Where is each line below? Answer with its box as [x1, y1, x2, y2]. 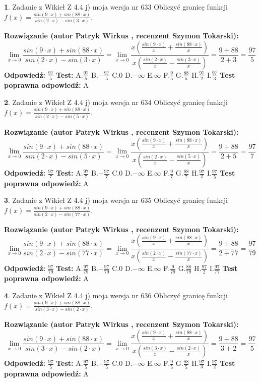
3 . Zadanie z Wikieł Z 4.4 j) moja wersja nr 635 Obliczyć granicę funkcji [4, 195, 228, 205]
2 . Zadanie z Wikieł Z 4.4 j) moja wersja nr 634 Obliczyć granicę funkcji [4, 96, 228, 107]
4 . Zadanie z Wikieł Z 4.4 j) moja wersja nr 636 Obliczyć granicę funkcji [4, 290, 228, 300]
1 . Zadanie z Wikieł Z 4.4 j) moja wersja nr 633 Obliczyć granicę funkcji [4, 2, 228, 12]
